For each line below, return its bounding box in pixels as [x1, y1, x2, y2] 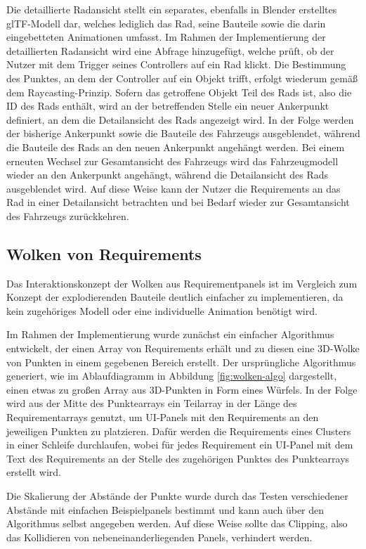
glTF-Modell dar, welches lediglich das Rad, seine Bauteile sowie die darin [6, 15, 326, 30]
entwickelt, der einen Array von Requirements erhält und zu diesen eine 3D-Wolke [6, 341, 360, 356]
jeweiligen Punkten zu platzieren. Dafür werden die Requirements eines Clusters [6, 423, 351, 438]
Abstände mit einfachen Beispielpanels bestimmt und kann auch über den [6, 502, 325, 517]
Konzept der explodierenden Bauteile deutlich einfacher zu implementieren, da [6, 290, 344, 304]
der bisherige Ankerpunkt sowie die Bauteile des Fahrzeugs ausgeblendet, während [6, 126, 360, 141]
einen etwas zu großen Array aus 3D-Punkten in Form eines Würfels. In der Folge [6, 382, 358, 396]
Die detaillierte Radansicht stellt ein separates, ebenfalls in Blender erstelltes [6, 2, 337, 16]
